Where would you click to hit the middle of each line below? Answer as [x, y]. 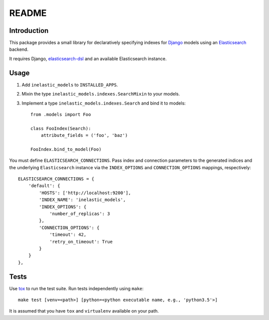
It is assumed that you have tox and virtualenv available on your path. [84, 311]
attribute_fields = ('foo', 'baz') [84, 135]
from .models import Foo [61, 114]
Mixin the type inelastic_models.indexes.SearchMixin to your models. [101, 94]
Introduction [29, 31]
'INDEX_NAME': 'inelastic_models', [82, 200]
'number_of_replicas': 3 [80, 214]
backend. [19, 49]
